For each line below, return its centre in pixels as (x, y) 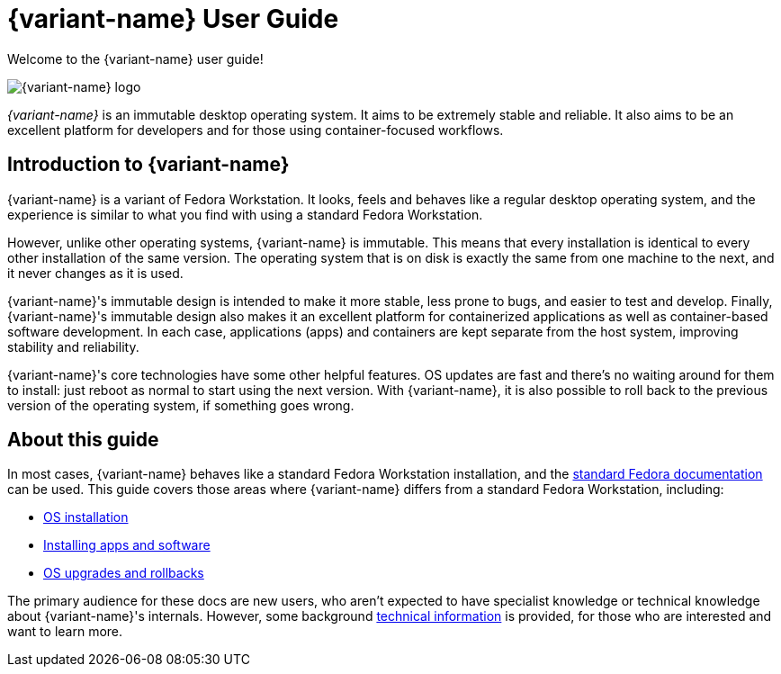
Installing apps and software (127, 545)
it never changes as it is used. (95, 273)
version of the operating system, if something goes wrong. (181, 405)
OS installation (86, 517)
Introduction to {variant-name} (148, 165)
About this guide (83, 440)
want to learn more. (65, 632)
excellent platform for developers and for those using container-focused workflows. (256, 130)
